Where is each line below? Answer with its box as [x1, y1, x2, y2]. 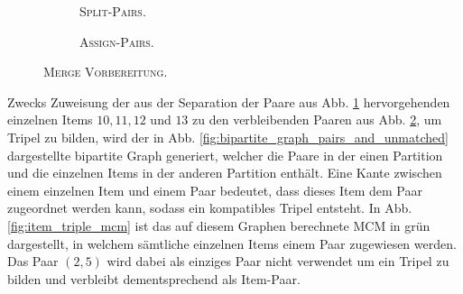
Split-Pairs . [79, 2, 146, 20]
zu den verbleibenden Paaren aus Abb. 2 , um [192, 110, 442, 129]
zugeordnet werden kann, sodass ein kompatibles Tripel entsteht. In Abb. [7, 198, 412, 217]
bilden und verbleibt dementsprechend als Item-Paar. [7, 269, 301, 288]
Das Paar [7, 252, 59, 271]
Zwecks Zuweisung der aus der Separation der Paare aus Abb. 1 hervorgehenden [7, 92, 450, 111]
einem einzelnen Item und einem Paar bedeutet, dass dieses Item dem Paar [7, 180, 422, 199]
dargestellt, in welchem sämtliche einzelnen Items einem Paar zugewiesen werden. [7, 234, 457, 253]
